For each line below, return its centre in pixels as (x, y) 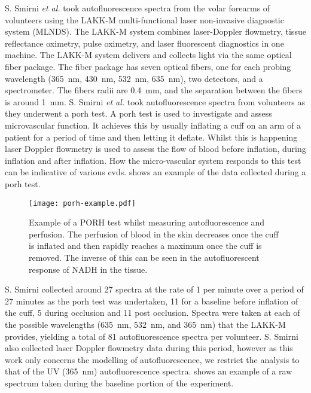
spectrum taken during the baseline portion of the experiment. (119, 383)
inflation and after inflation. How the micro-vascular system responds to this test (153, 160)
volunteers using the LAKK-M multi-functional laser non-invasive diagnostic (144, 19)
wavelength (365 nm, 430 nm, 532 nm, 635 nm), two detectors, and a (134, 78)
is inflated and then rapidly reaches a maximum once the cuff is (145, 246)
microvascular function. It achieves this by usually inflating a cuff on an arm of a (153, 125)
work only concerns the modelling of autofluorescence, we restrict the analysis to (152, 359)
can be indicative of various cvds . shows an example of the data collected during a (155, 172)
